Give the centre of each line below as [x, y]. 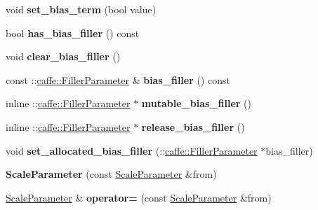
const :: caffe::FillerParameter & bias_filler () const [118, 79]
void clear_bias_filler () [63, 56]
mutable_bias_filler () [196, 103]
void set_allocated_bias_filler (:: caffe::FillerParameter [132, 150]
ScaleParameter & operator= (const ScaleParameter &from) [139, 197]
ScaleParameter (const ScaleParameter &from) [111, 174]
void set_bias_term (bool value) [81, 9]
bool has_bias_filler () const [73, 33]
